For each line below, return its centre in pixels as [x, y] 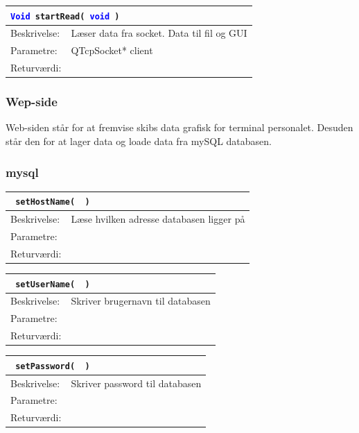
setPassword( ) [53, 366]
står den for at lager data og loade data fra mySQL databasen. [139, 141]
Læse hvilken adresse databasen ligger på [158, 219]
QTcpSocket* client [112, 50]
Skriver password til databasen [136, 383]
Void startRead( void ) [65, 16]
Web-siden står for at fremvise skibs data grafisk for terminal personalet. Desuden [179, 127]
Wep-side [32, 102]
